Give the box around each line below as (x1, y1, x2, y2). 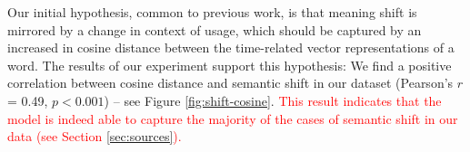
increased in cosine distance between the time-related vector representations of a (7, 38, 455, 57)
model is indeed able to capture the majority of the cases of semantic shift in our (7, 109, 458, 128)
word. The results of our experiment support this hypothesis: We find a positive (7, 55, 452, 74)
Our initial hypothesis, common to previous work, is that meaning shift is (7, 3, 417, 21)
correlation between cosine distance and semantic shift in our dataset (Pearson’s (7, 73, 454, 92)
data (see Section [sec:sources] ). (7, 127, 182, 146)
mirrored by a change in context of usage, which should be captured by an (7, 20, 422, 39)
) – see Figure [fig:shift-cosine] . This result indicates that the (104, 90, 442, 109)
